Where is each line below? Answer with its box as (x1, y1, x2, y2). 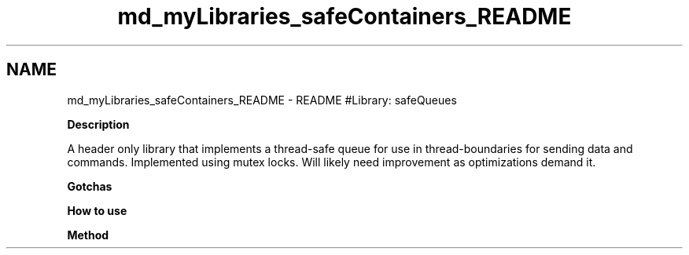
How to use (67, 203, 127, 217)
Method (67, 228, 109, 242)
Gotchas (67, 179, 112, 193)
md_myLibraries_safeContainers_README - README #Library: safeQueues (67, 93, 457, 107)
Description (67, 117, 130, 131)
